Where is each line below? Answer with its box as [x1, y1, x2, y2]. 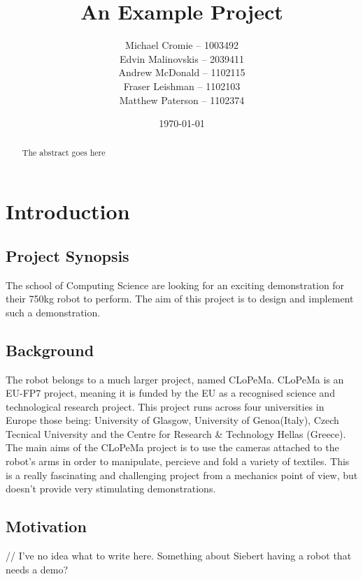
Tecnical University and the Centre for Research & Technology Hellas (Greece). [6, 426, 346, 441]
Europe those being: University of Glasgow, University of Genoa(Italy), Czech [6, 413, 339, 427]
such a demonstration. [6, 305, 101, 319]
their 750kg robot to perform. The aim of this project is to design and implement [6, 291, 354, 306]
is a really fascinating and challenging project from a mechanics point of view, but [6, 467, 358, 482]
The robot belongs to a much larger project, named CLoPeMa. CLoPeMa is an [6, 372, 344, 386]
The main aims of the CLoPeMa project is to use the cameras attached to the [6, 440, 339, 455]
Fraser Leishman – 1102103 [123, 78, 241, 93]
